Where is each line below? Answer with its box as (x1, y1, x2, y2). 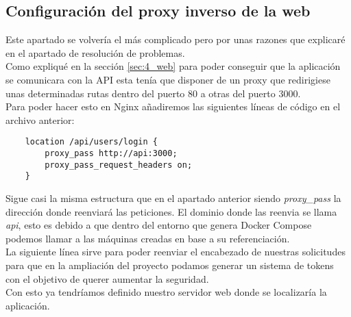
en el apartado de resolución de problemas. (5, 45, 185, 60)
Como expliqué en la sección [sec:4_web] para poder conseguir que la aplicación (5, 59, 341, 73)
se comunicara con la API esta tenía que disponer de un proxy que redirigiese (5, 72, 330, 86)
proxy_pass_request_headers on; (45, 160, 193, 170)
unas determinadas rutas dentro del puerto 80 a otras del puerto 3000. (5, 86, 301, 100)
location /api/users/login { (25, 137, 158, 147)
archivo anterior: (5, 112, 75, 127)
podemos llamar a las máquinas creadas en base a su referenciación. (5, 231, 290, 245)
